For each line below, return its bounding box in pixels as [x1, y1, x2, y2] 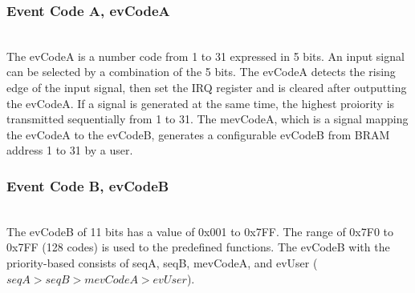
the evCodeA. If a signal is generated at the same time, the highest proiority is [6, 94, 395, 111]
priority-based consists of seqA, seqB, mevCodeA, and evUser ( [6, 254, 318, 271]
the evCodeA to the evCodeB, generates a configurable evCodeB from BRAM [6, 126, 390, 142]
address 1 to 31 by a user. [6, 142, 133, 159]
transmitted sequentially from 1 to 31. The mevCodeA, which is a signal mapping [6, 110, 409, 127]
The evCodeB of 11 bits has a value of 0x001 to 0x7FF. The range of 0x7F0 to [6, 223, 393, 239]
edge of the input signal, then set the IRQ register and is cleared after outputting [6, 79, 407, 95]
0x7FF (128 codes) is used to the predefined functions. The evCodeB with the [6, 239, 390, 255]
